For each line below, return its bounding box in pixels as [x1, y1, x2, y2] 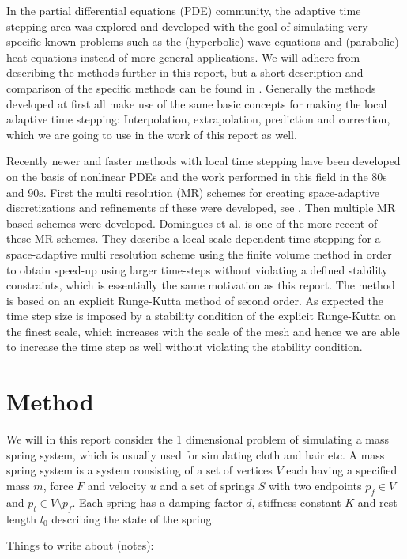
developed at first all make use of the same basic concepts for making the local [6, 95, 387, 111]
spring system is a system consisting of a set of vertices [6, 462, 273, 478]
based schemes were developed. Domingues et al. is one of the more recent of [6, 214, 378, 231]
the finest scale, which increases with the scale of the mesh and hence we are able [6, 323, 400, 339]
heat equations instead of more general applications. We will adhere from [6, 48, 360, 65]
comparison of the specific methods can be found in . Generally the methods [6, 79, 376, 96]
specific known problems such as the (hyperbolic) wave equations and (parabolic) [6, 33, 399, 50]
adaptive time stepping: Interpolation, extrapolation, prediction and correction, [6, 111, 390, 127]
